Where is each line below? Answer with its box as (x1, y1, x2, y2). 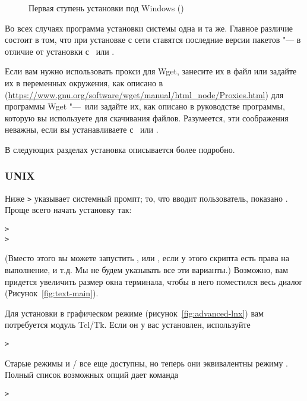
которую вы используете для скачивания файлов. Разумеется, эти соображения (5, 111, 289, 124)
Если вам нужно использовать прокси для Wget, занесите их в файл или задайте (5, 65, 297, 77)
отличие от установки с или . (5, 45, 115, 57)
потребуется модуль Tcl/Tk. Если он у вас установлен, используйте (5, 318, 251, 331)
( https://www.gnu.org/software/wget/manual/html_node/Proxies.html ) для (5, 88, 284, 101)
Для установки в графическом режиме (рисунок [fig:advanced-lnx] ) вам (5, 306, 264, 319)
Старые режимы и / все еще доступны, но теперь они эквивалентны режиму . (5, 356, 289, 369)
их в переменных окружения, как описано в (5, 76, 163, 89)
